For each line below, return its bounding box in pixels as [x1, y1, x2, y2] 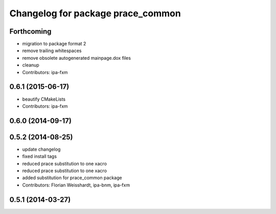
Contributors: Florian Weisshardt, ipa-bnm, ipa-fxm [22, 182, 130, 188]
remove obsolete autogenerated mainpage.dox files [22, 55, 131, 61]
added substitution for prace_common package [22, 175, 122, 181]
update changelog [22, 146, 61, 152]
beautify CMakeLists [22, 96, 66, 102]
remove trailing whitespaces [22, 47, 82, 54]
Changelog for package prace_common [9, 8, 181, 19]
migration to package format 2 [22, 41, 86, 47]
